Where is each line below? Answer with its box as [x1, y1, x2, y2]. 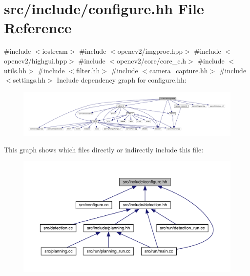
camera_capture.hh [149, 65, 208, 75]
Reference [4, 18, 72, 38]
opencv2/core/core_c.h [117, 55, 187, 65]
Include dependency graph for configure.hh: [57, 75, 187, 85]
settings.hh [13, 75, 45, 85]
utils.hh [4, 65, 26, 75]
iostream [42, 46, 68, 56]
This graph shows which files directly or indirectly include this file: [4, 144, 204, 154]
